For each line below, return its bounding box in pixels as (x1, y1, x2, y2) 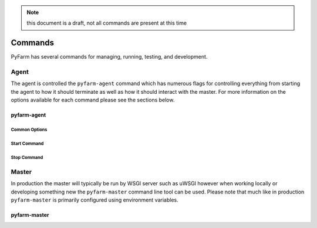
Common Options (11, 127, 48, 132)
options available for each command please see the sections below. (11, 97, 175, 104)
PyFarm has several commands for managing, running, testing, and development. (11, 53, 208, 60)
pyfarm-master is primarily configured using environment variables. (11, 196, 178, 203)
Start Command (11, 141, 44, 147)
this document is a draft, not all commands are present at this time (26, 19, 187, 26)
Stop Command (11, 154, 43, 161)
